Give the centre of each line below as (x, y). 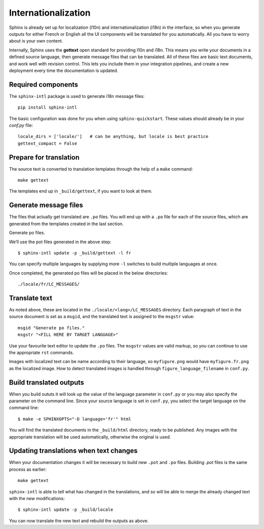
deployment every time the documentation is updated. (64, 70)
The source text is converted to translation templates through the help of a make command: (101, 169)
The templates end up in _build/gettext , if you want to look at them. (81, 191)
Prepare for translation (44, 157)
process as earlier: (28, 469)
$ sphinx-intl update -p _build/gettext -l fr (75, 253)
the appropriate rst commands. (42, 352)
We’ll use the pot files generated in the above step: (60, 242)
